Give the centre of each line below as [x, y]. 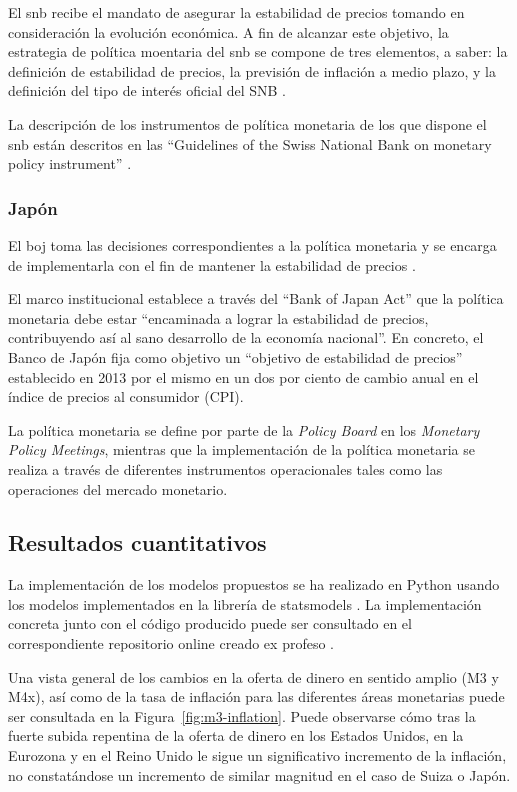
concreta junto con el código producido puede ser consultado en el [210, 623]
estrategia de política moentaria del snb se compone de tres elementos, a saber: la [258, 51]
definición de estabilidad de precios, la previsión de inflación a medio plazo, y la [252, 70]
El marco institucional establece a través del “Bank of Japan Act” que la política [256, 298]
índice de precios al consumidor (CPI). [126, 396]
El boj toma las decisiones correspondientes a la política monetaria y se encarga [252, 244]
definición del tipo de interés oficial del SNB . [147, 90]
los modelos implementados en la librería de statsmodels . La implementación [245, 603]
